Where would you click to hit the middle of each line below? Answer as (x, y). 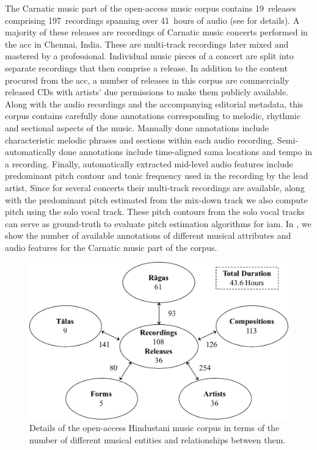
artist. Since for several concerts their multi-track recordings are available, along (155, 187)
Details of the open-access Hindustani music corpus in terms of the (155, 428)
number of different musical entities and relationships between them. (158, 439)
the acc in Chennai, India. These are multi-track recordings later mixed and (147, 44)
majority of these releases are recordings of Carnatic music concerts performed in (156, 32)
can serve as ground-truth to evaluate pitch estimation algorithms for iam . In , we (158, 223)
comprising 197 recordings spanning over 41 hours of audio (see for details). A (152, 20)
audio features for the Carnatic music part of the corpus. (111, 247)
